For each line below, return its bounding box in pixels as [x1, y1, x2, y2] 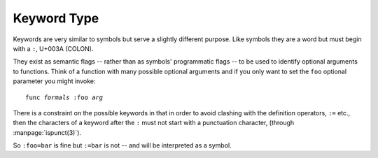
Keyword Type [13, 10, 99, 26]
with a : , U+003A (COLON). [13, 44, 94, 52]
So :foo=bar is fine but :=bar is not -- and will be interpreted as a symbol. [13, 141, 232, 150]
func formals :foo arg [25, 93, 104, 101]
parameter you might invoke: [13, 77, 96, 85]
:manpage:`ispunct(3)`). [13, 128, 82, 136]
